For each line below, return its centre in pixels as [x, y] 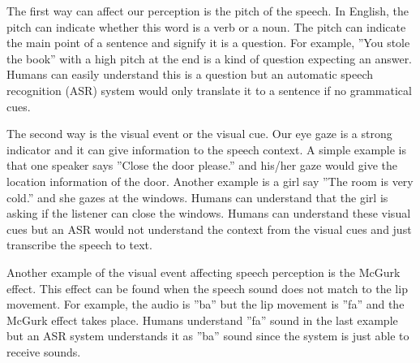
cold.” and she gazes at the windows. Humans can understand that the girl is [197, 197]
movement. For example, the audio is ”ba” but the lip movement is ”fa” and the [206, 304]
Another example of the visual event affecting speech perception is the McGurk [204, 272]
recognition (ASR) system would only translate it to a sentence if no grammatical [209, 90]
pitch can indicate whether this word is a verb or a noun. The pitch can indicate [206, 26]
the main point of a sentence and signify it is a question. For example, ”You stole [208, 43]
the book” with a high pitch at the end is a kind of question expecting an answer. [210, 58]
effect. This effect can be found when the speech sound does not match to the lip [207, 288]
